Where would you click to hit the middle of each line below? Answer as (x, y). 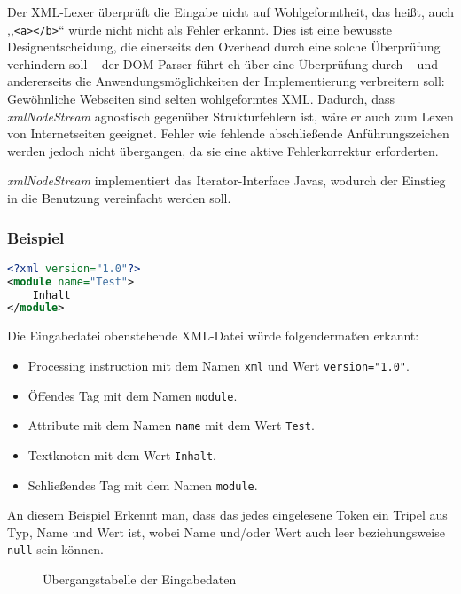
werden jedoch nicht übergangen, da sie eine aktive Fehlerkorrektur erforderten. (223, 150)
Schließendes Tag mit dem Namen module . (143, 485)
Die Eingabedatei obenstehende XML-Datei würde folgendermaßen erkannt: (213, 336)
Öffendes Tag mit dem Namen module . (133, 395)
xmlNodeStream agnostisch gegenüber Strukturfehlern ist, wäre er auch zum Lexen (230, 116)
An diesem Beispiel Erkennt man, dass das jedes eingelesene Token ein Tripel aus (227, 515)
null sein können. (55, 549)
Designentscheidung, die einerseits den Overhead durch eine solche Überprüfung (224, 47)
